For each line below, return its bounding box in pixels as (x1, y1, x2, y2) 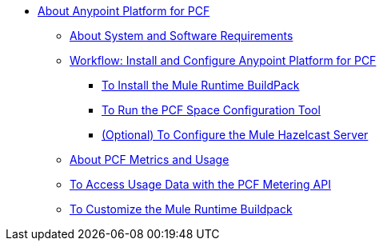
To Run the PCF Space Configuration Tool (102, 103, 321, 117)
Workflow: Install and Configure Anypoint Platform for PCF (70, 54, 377, 67)
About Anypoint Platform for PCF (38, 4, 210, 18)
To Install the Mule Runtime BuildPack (102, 78, 300, 92)
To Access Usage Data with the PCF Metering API (70, 177, 331, 191)
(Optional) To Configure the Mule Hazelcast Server (102, 128, 369, 141)
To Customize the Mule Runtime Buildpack (70, 202, 293, 216)
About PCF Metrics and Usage (70, 153, 229, 166)
